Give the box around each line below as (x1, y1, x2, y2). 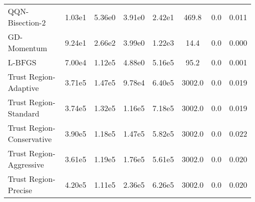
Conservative (8, 133, 52, 144)
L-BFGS (8, 57, 37, 68)
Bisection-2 (8, 17, 46, 28)
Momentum (8, 42, 48, 54)
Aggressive (8, 159, 44, 170)
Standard (8, 108, 40, 119)
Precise (8, 184, 32, 196)
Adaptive (8, 82, 39, 93)
